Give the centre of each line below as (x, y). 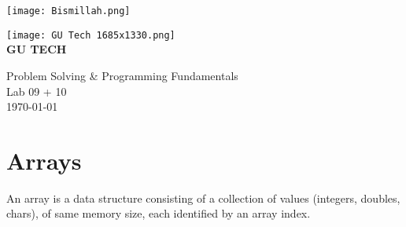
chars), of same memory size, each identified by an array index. (159, 213)
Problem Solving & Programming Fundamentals (122, 75)
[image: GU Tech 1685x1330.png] (91, 35)
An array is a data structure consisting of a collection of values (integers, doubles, (203, 198)
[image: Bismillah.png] (68, 11)
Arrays (44, 160)
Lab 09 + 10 (37, 91)
